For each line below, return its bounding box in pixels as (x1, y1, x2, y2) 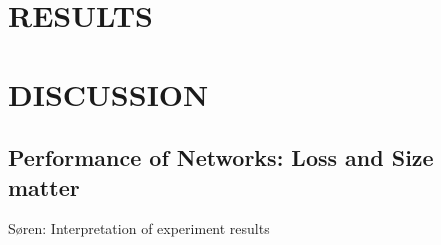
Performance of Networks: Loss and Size (8, 142, 434, 173)
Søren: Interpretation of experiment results (8, 218, 270, 239)
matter (8, 171, 80, 202)
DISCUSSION (8, 73, 209, 114)
